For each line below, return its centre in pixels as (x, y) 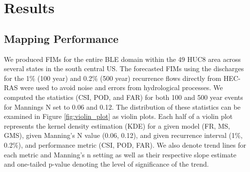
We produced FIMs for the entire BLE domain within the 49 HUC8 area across (123, 59)
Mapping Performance (61, 38)
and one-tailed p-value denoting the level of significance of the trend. (106, 164)
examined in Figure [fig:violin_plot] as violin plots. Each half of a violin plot (118, 116)
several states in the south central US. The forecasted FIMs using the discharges (124, 68)
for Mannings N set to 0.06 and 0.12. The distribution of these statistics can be (122, 106)
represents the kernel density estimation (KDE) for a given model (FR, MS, (117, 125)
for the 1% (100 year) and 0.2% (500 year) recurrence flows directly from (113, 78)
